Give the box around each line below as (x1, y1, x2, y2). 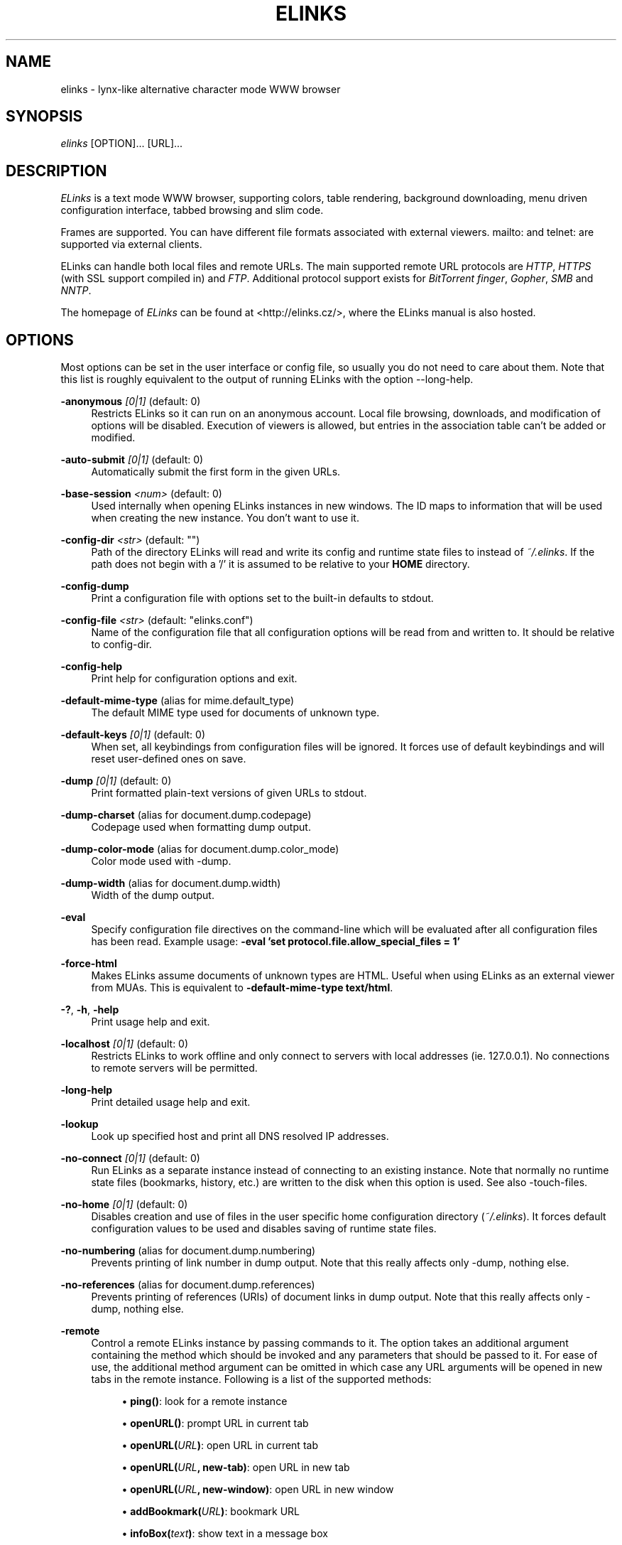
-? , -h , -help (60, 1003, 119, 1016)
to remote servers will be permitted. (91, 1062, 258, 1075)
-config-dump (60, 580, 129, 593)
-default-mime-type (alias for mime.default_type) (60, 694, 295, 707)
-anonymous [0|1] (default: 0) (60, 395, 201, 408)
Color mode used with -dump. (91, 855, 231, 868)
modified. (91, 431, 136, 444)
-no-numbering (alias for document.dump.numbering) (60, 1244, 316, 1257)
